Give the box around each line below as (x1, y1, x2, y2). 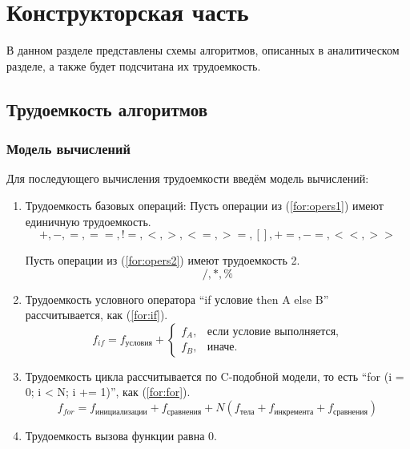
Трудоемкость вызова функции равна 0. (25, 427, 217, 444)
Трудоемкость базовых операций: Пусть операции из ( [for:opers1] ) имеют (25, 196, 384, 213)
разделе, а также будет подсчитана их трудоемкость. (6, 57, 261, 74)
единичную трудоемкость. (25, 212, 151, 229)
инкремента (274, 407, 314, 416)
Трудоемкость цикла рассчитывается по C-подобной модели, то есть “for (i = (25, 367, 404, 384)
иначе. (207, 342, 238, 354)
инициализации (95, 407, 147, 416)
